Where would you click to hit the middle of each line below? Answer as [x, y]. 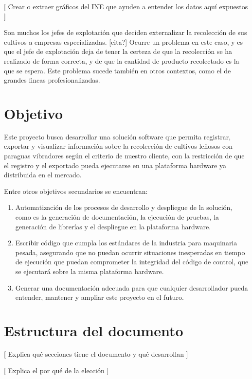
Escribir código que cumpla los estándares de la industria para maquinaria [126, 243]
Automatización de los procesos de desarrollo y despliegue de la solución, [124, 207]
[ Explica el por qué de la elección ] [56, 370]
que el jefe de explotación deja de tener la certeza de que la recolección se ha [118, 51]
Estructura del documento [94, 330]
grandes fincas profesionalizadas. [52, 80]
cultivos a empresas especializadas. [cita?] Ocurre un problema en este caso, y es [124, 42]
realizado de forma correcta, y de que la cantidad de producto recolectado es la [122, 60]
